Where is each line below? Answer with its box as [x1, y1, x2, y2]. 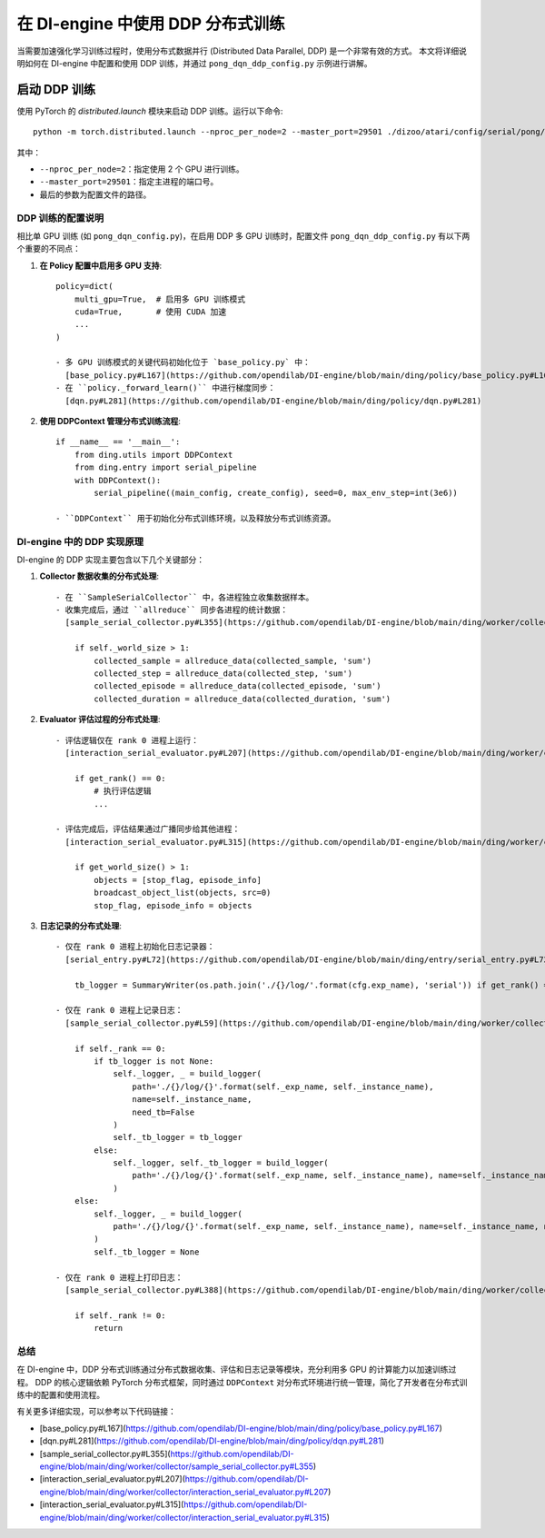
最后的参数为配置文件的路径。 [39, 189, 152, 200]
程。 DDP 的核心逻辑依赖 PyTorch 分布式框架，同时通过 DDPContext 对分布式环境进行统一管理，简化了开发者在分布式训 [16, 1376, 468, 1387]
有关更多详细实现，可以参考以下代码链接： [16, 1406, 176, 1417]
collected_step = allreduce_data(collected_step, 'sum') [94, 669, 353, 679]
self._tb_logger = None [94, 1246, 200, 1257]
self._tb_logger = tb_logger [113, 1132, 243, 1143]
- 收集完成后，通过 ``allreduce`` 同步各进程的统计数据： [55, 605, 289, 615]
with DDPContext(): [74, 475, 162, 485]
